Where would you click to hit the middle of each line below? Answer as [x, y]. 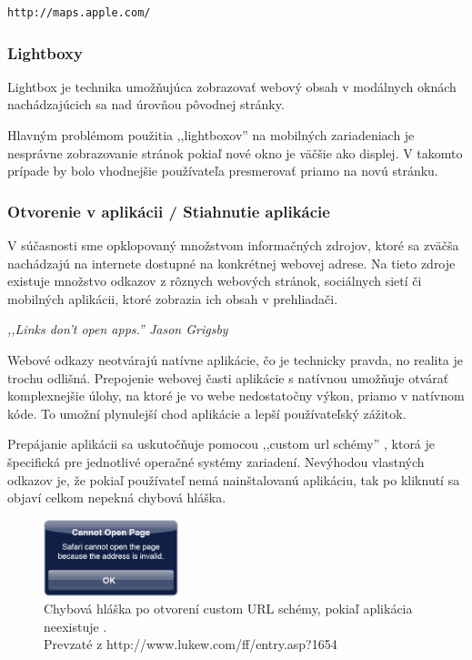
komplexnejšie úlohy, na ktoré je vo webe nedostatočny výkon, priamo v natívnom [236, 396]
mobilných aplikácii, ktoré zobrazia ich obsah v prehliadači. [173, 298]
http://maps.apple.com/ [79, 13]
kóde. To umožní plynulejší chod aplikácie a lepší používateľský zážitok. [207, 413]
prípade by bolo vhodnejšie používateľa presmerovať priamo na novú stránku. [223, 171]
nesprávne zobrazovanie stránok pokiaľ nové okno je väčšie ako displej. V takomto [235, 152]
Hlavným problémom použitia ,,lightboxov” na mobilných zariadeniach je [211, 135]
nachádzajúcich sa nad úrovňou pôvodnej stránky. [146, 104]
